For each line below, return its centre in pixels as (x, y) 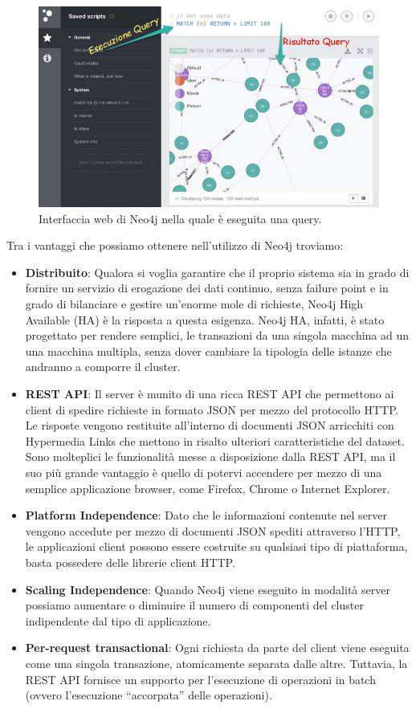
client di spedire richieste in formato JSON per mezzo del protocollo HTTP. (212, 409)
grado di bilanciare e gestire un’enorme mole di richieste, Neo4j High (194, 304)
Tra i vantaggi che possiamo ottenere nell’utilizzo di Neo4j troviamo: (175, 245)
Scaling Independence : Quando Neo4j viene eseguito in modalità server (208, 589)
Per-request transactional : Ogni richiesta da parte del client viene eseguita (217, 648)
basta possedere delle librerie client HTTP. (130, 562)
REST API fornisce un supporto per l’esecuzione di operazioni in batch (200, 679)
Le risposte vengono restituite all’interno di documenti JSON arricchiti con (210, 425)
